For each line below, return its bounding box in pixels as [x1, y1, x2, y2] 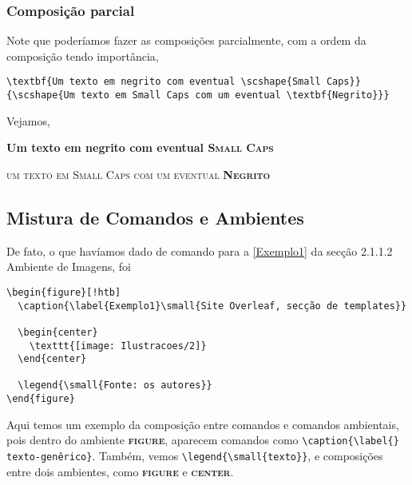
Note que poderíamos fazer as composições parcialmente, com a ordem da [6, 32, 366, 49]
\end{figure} [6, 393, 75, 405]
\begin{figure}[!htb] [6, 286, 121, 298]
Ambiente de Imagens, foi [6, 258, 132, 275]
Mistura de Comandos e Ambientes [6, 205, 304, 229]
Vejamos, [6, 112, 50, 129]
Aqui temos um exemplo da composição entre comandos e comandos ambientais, [6, 415, 399, 432]
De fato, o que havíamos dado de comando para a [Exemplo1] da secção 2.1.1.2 [6, 242, 393, 259]
